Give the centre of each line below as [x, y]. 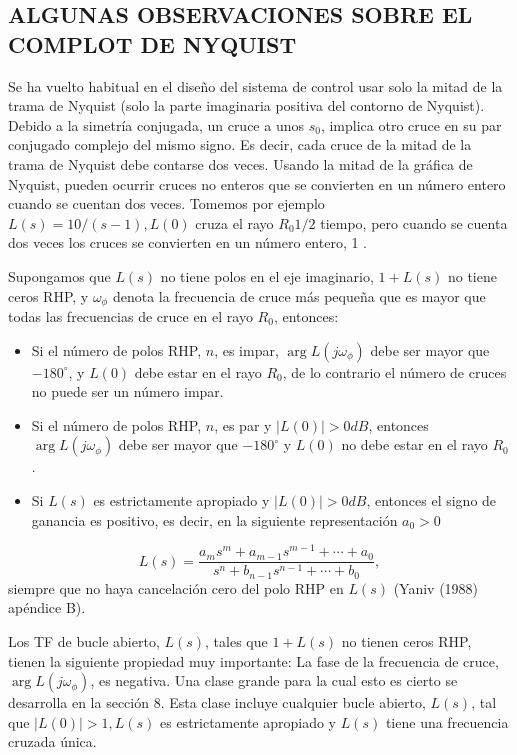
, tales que [236, 640]
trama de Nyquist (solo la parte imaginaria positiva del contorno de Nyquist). [246, 105]
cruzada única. [52, 741]
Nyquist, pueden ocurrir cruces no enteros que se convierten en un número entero [257, 183]
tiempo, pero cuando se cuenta [414, 222]
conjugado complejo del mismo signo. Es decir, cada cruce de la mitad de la [240, 144]
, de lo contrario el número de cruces [394, 371]
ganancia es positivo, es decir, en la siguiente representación [214, 519]
